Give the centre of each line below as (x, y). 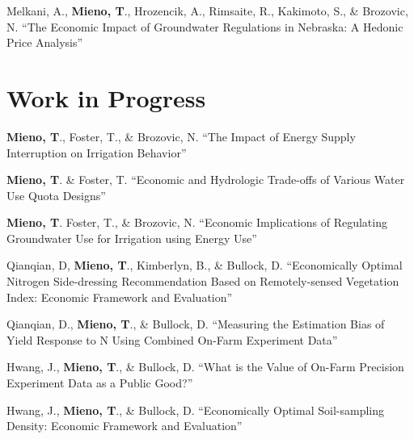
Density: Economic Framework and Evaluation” (125, 426)
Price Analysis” (45, 42)
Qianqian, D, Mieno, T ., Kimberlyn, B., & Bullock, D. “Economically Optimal (205, 265)
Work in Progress (106, 97)
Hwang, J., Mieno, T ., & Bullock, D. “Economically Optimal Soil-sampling (195, 410)
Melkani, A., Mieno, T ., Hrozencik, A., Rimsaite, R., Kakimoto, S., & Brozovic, (207, 10)
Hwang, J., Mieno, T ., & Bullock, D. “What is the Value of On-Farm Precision (205, 367)
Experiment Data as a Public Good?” (100, 383)
